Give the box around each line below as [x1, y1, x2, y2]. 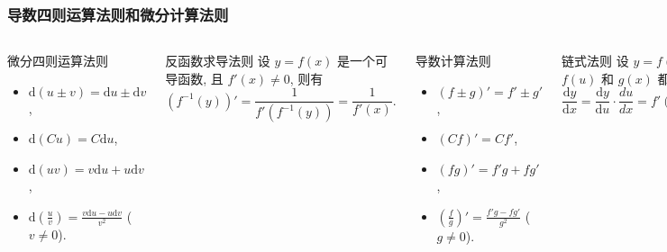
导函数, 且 [165, 68, 224, 87]
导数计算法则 [415, 51, 491, 70]
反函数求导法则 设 [165, 51, 270, 70]
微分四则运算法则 [7, 51, 108, 70]
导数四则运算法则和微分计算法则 [7, 3, 229, 25]
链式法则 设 [562, 51, 629, 70]
